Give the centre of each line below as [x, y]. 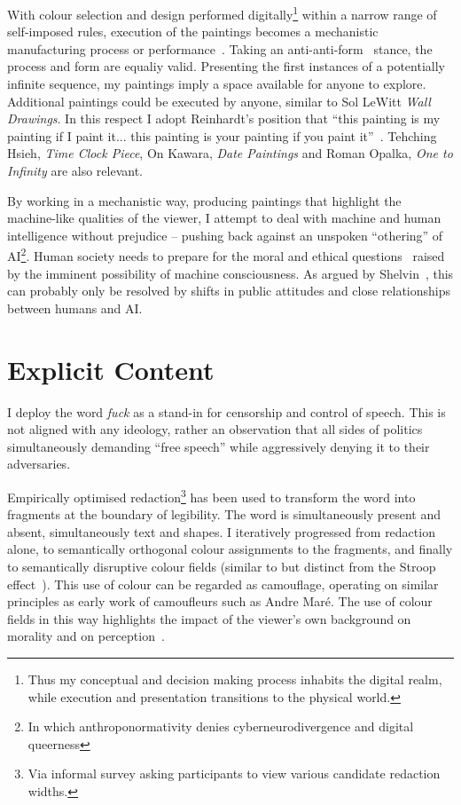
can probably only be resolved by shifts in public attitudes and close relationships [229, 291]
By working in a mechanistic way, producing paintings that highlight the [204, 200]
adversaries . [39, 464]
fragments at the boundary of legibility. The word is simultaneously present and [224, 514]
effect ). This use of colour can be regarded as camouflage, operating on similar [223, 584]
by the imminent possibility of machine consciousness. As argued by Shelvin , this [230, 273]
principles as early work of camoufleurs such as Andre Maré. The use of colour [220, 601]
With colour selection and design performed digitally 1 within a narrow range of [222, 13]
